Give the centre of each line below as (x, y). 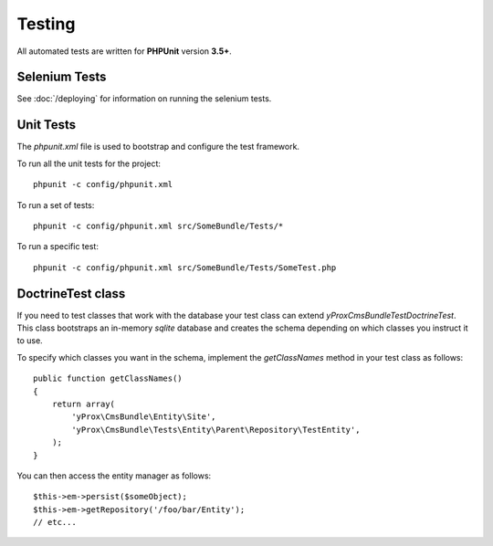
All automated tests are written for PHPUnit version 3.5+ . (124, 51)
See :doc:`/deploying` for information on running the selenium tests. (144, 99)
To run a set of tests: (56, 205)
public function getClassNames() (108, 378)
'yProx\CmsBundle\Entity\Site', (144, 417)
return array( (84, 404)
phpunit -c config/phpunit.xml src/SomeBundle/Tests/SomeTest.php (185, 268)
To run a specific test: (58, 247)
